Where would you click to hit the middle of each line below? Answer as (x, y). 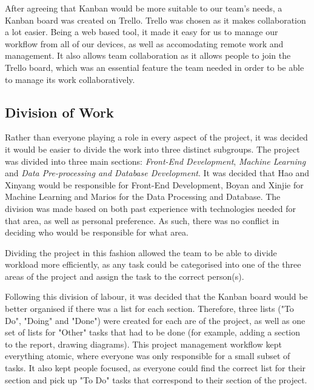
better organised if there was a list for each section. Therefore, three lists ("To (149, 309)
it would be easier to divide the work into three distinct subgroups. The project (152, 149)
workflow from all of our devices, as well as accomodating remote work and (144, 43)
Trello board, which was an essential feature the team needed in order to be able (155, 67)
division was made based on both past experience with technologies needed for (150, 208)
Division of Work (59, 112)
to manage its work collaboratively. (70, 79)
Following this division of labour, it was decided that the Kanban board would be (156, 296)
